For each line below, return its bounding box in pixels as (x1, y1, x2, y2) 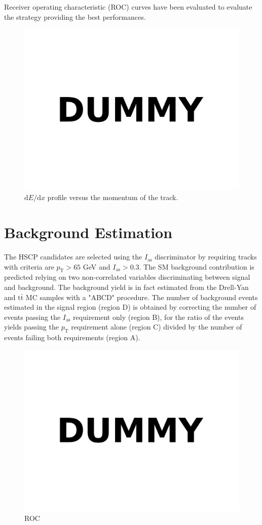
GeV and (83, 261, 110, 272)
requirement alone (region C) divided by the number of (71, 321, 242, 332)
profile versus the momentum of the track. (47, 192, 178, 203)
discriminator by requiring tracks (155, 251, 257, 262)
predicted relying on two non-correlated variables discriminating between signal (4, 272, 250, 282)
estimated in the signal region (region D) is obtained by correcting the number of (4, 302, 256, 312)
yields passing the (4, 321, 59, 332)
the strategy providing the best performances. (4, 11, 146, 22)
